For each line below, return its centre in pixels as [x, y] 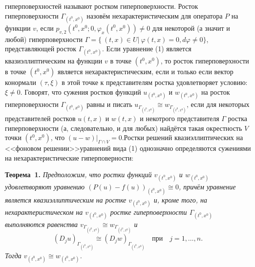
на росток [215, 92]
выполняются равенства [42, 224]
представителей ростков [40, 118]
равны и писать [109, 104]
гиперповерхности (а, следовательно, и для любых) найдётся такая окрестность [124, 128]
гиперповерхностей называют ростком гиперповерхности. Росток [102, 6]
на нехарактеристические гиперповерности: [69, 158]
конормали [21, 82]
